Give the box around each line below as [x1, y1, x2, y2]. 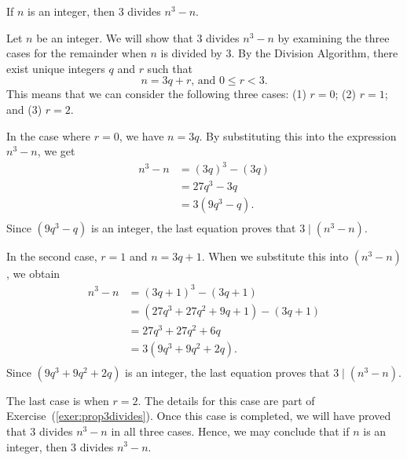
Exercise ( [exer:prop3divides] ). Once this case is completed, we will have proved [6, 407, 391, 424]
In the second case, [6, 248, 97, 265]
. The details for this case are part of [137, 392, 315, 408]
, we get [37, 143, 75, 159]
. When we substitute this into [201, 248, 349, 265]
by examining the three [277, 29, 390, 46]
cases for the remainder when [6, 45, 147, 61]
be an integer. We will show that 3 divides [36, 29, 240, 46]
